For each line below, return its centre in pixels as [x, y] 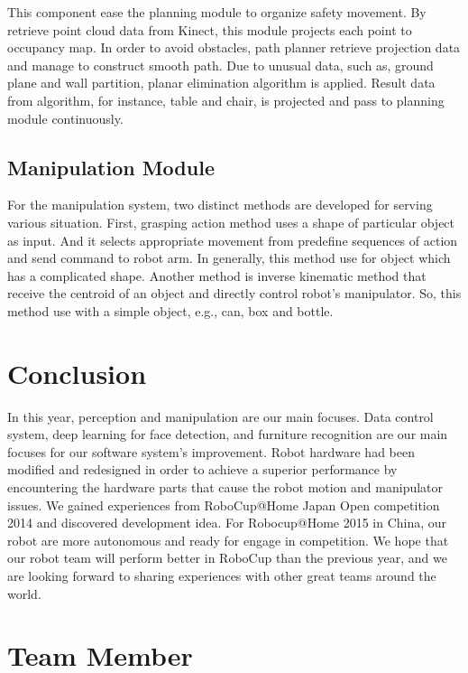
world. [24, 593]
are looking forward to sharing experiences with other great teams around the [222, 575]
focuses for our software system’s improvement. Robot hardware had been [211, 451]
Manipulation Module [111, 167]
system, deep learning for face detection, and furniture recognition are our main [228, 434]
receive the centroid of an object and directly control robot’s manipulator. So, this [234, 293]
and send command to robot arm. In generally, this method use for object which [229, 258]
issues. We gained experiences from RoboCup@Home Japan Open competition [224, 505]
